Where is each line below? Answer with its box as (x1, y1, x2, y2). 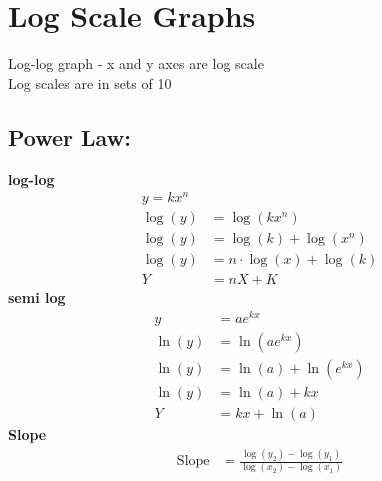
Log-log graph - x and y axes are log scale (8, 53, 264, 74)
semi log (8, 287, 66, 308)
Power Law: (8, 121, 131, 152)
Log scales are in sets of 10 (8, 72, 172, 93)
